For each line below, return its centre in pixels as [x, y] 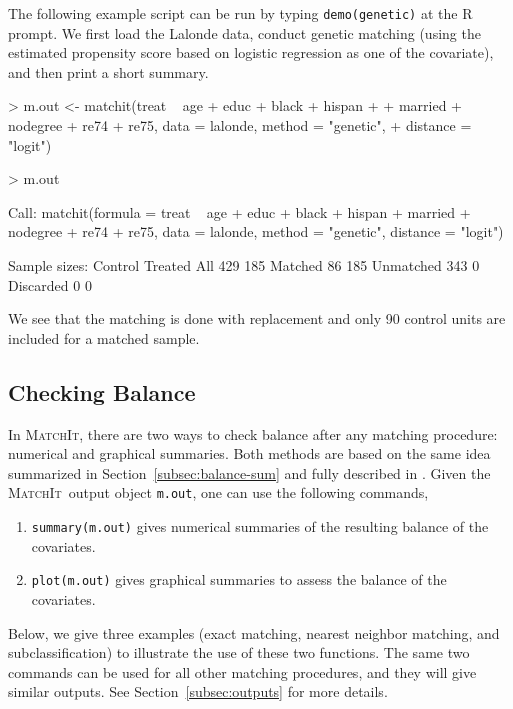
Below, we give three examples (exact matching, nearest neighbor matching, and [254, 632]
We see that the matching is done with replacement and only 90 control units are [257, 318]
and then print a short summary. [108, 71]
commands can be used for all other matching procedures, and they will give [242, 671]
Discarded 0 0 [50, 284]
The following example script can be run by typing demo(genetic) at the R [240, 13]
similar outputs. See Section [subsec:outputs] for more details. [198, 691]
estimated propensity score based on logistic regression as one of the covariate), [251, 52]
